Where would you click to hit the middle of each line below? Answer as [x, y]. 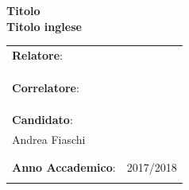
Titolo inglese [44, 26]
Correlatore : [46, 87]
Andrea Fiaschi [49, 139]
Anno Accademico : [64, 167]
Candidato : [42, 120]
